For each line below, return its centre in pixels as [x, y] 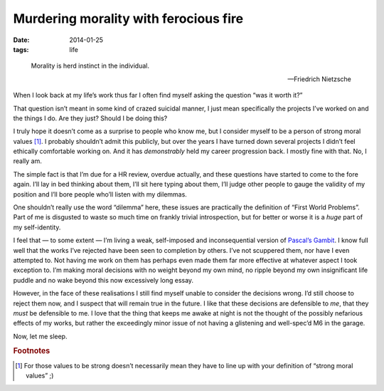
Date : [21, 40]
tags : [21, 49]
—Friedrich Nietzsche [319, 79]
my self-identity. [37, 227]
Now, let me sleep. [40, 336]
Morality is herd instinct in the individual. [90, 66]
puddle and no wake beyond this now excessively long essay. [103, 280]
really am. [28, 161]
